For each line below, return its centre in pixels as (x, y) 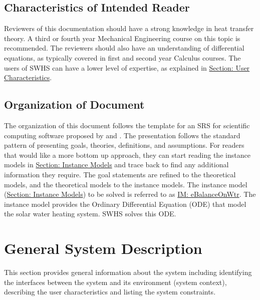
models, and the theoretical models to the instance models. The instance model (126, 184)
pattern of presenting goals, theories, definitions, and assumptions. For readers (124, 145)
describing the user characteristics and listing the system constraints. (110, 292)
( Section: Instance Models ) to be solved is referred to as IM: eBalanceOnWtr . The (130, 194)
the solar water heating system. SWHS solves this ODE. (90, 214)
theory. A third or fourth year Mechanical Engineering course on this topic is (122, 38)
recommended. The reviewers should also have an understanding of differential (124, 48)
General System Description (103, 248)
